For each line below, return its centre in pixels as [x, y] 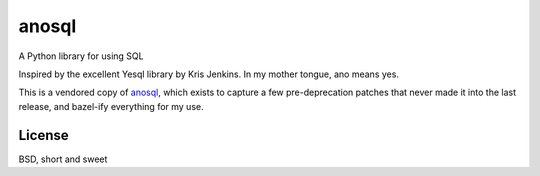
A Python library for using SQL [81, 56]
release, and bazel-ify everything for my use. [111, 106]
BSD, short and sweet [63, 159]
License [43, 135]
